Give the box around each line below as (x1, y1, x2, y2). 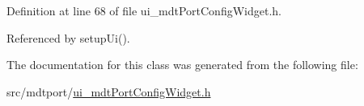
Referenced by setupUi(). (6, 29, 130, 46)
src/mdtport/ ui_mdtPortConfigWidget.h (6, 83, 211, 100)
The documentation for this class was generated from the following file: (6, 56, 358, 73)
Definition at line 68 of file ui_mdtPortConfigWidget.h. (6, 2, 281, 18)
